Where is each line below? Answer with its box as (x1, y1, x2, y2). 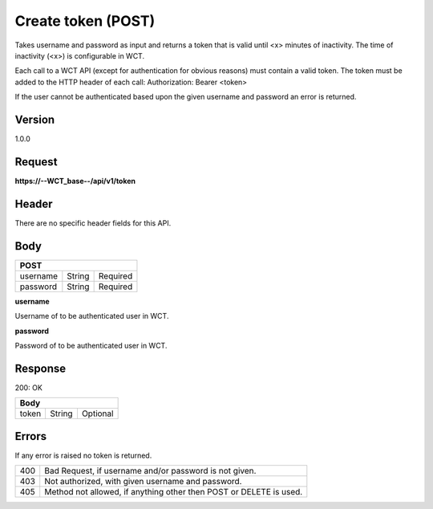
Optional (81, 408, 114, 419)
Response (14, 361, 67, 375)
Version (14, 112, 55, 126)
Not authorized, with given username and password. (44, 476, 242, 487)
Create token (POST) (14, 12, 156, 30)
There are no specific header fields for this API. (14, 218, 172, 228)
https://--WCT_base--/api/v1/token (14, 176, 136, 185)
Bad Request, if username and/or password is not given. (44, 466, 257, 477)
